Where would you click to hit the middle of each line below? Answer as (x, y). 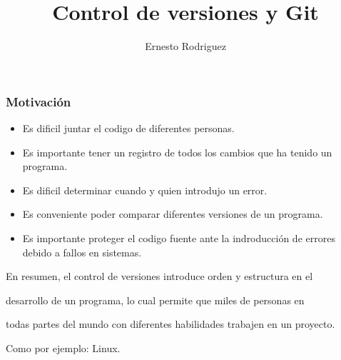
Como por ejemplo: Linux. (63, 347)
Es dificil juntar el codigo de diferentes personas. (128, 128)
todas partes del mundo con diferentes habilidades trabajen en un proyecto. (170, 324)
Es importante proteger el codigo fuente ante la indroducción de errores (179, 237)
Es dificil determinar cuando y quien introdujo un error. (145, 190)
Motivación (39, 101)
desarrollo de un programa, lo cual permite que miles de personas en (155, 300)
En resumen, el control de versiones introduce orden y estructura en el (159, 276)
